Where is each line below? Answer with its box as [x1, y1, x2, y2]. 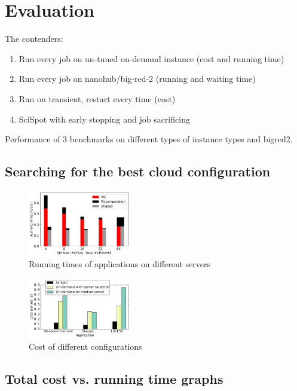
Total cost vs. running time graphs [5, 369, 223, 388]
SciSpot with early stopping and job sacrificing [19, 112, 190, 125]
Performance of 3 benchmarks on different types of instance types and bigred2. [5, 133, 293, 145]
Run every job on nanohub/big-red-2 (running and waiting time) [19, 72, 256, 85]
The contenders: [5, 32, 63, 45]
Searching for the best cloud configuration [5, 162, 271, 181]
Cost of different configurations [29, 340, 142, 353]
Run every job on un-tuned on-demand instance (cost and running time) [19, 52, 284, 65]
